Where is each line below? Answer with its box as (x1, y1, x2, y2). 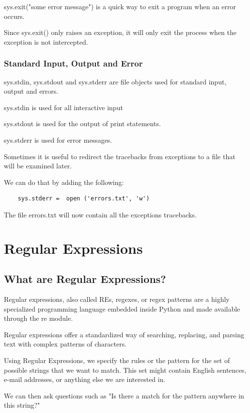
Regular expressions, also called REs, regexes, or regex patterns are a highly (4, 294, 230, 304)
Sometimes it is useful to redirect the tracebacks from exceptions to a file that (4, 151, 235, 161)
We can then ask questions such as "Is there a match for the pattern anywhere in (4, 390, 244, 400)
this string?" (4, 400, 40, 410)
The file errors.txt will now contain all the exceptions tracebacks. (4, 209, 197, 219)
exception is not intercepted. (4, 36, 88, 47)
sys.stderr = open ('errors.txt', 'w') (17, 195, 150, 202)
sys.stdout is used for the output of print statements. (4, 118, 161, 129)
